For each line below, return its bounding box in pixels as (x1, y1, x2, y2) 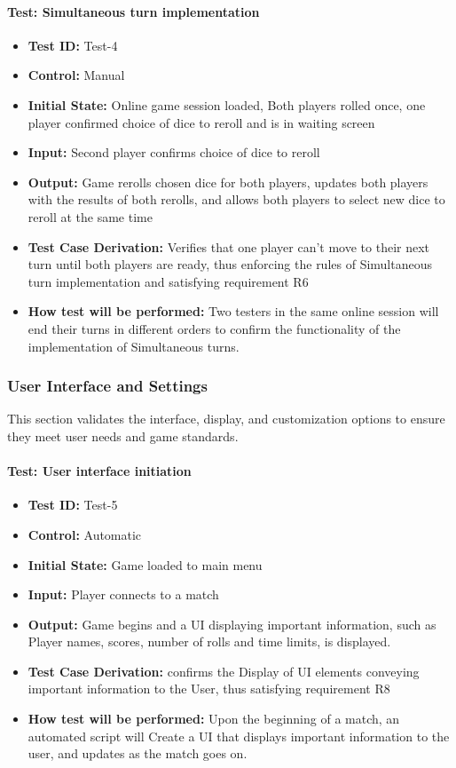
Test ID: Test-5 (28, 495, 118, 514)
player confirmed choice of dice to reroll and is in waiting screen (28, 113, 375, 131)
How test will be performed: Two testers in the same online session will (28, 302, 439, 321)
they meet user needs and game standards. (7, 426, 239, 445)
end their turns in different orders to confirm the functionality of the (28, 319, 401, 337)
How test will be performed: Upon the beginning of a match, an (28, 709, 400, 728)
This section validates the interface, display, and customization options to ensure (7, 409, 445, 428)
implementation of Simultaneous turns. (28, 336, 240, 355)
